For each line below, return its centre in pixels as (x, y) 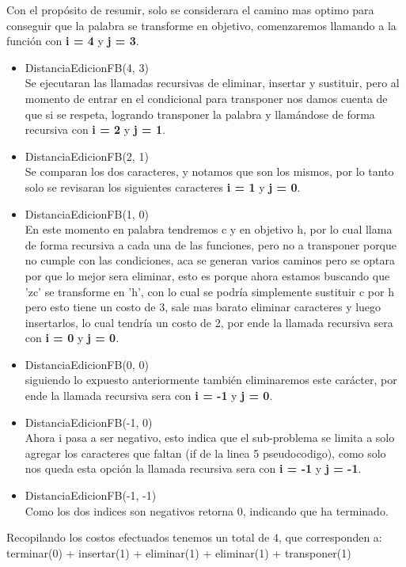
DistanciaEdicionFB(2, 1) (87, 156)
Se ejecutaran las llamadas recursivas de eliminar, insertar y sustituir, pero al (212, 83)
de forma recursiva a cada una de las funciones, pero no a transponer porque (211, 244)
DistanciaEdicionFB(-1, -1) (91, 495)
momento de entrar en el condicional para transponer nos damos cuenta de (206, 98)
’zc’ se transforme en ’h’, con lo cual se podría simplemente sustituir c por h (209, 291)
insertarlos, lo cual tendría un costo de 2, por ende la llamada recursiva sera (209, 322)
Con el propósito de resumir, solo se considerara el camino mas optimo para (190, 10)
